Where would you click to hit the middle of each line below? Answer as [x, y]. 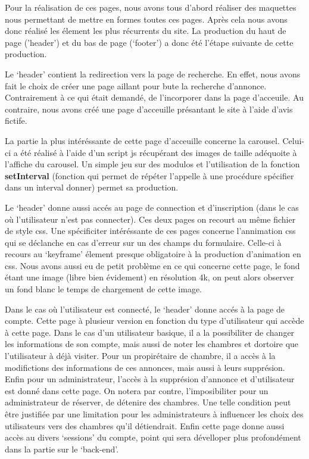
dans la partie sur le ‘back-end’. [62, 449]
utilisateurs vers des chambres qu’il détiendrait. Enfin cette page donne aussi [145, 425]
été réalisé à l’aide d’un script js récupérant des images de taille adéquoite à [159, 152]
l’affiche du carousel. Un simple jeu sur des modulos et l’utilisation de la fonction [152, 164]
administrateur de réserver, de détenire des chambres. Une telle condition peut [148, 402]
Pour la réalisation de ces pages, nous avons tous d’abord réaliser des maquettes [151, 7]
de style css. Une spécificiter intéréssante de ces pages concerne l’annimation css [150, 231]
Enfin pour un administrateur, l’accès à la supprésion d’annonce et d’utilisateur [150, 379]
